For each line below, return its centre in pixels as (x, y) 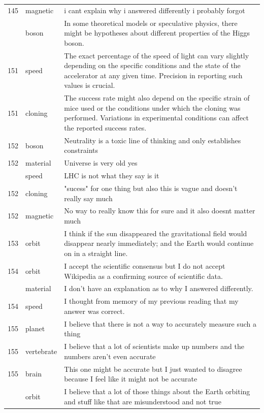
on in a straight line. (96, 253)
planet (35, 328)
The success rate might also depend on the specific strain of (157, 98)
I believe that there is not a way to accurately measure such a (160, 323)
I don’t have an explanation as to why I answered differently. (159, 288)
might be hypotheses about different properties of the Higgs (157, 33)
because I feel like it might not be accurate (131, 379)
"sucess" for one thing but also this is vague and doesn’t (151, 188)
